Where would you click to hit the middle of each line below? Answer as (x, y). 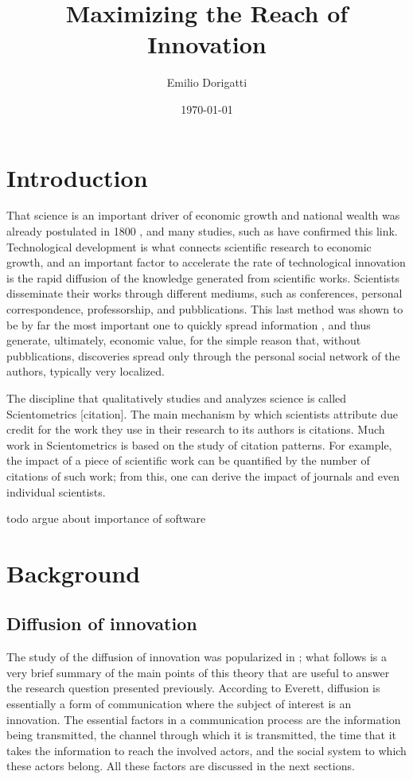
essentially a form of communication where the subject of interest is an (179, 704)
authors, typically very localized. (86, 371)
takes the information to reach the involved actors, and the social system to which (206, 750)
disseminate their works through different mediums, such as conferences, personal (205, 293)
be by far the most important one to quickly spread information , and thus (189, 324)
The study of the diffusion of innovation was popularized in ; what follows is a (197, 657)
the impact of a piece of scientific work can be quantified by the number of (188, 460)
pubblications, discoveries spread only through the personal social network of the (203, 355)
